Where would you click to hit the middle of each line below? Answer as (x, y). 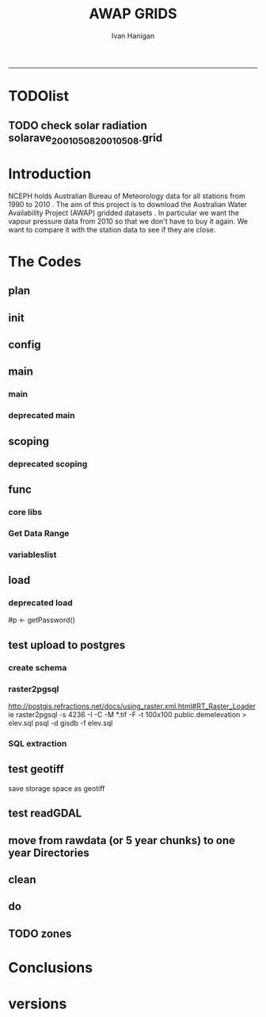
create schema (38, 667)
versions (38, 1004)
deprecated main (42, 416)
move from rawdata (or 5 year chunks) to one (122, 840)
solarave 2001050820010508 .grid (85, 139)
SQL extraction (38, 743)
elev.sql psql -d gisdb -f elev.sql (61, 723)
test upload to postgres (67, 645)
